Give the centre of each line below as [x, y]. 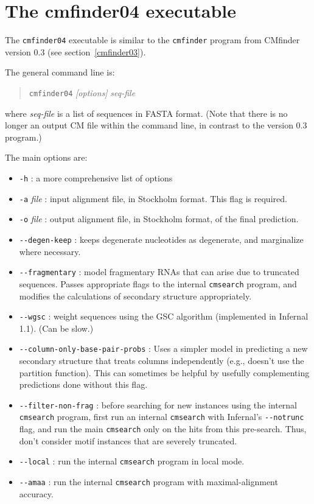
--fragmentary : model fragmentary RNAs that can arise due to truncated [159, 272]
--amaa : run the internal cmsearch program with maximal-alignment [148, 482]
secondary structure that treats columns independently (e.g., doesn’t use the [162, 361]
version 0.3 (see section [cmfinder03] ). [75, 51]
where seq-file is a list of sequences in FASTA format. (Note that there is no [146, 113]
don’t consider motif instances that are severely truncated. [128, 440]
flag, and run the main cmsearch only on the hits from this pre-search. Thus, [163, 429]
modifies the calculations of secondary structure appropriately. [135, 296]
